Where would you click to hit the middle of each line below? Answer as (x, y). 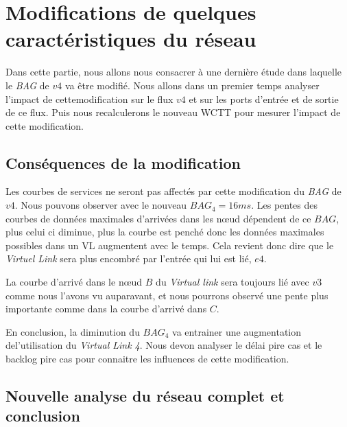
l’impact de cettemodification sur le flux (89, 99)
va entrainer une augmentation (237, 331)
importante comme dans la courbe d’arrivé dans (106, 309)
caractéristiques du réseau (131, 39)
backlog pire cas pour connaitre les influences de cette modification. (147, 359)
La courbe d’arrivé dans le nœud (74, 282)
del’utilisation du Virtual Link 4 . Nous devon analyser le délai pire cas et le (164, 345)
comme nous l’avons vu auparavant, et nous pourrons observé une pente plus (167, 295)
